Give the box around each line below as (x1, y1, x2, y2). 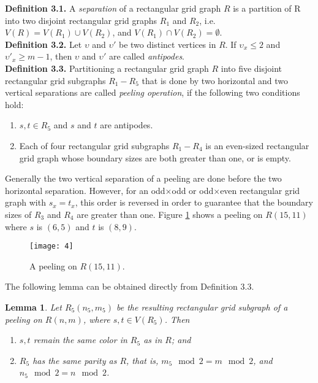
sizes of (5, 207, 32, 220)
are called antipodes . (108, 50, 185, 63)
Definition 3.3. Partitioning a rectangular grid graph (5, 61, 209, 74)
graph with (5, 196, 46, 209)
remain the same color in (33, 333, 127, 346)
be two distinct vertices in (119, 37, 216, 50)
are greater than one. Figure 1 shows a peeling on (77, 207, 263, 220)
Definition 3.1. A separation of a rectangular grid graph (5, 2, 221, 14)
